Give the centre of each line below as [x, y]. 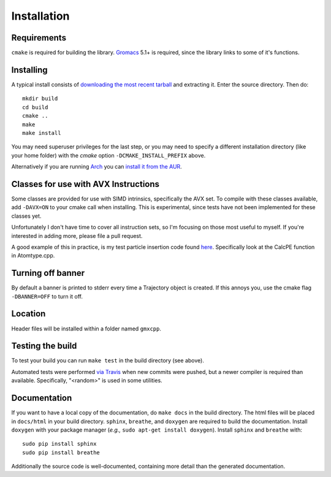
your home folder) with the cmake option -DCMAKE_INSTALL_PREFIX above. [108, 155]
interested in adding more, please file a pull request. [77, 235]
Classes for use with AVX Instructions [85, 184]
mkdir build [40, 99]
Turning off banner [48, 273]
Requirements [39, 38]
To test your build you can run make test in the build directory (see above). [108, 361]
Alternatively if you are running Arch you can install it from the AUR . [97, 167]
